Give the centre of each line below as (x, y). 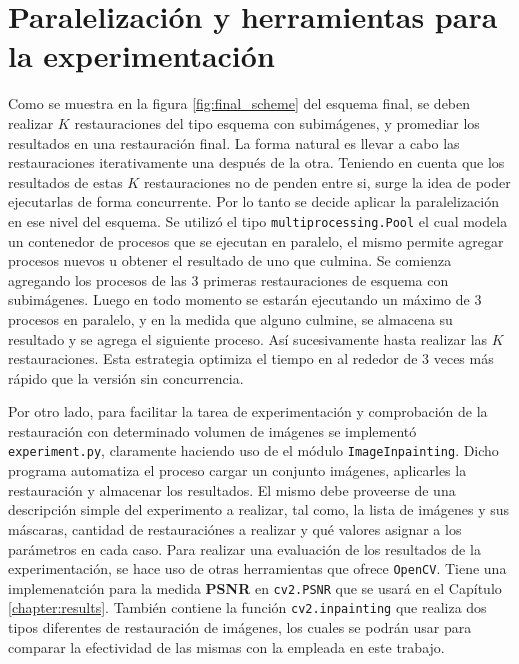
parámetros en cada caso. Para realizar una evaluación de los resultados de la (244, 548)
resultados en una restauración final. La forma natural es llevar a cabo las (234, 142)
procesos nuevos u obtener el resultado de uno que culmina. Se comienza (230, 260)
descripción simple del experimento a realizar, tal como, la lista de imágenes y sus (259, 509)
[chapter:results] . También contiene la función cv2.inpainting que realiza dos (247, 607)
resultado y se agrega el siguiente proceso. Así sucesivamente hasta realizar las (248, 338)
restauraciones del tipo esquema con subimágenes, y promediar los (277, 122)
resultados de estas (65, 181)
